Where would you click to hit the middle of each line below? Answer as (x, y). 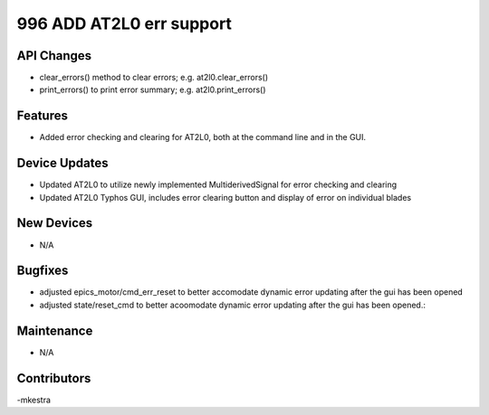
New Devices (55, 223)
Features (42, 116)
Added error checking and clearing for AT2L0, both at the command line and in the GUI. (203, 137)
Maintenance (55, 330)
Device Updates (62, 163)
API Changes (54, 56)
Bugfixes (43, 271)
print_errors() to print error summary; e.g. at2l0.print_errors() (153, 90)
